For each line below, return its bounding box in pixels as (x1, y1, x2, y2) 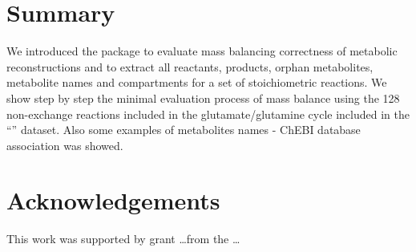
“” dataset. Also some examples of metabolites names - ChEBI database (6, 121, 361, 138)
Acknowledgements (6, 184, 220, 217)
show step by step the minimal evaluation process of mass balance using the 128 (6, 89, 400, 106)
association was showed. (6, 136, 123, 153)
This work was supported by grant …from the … (6, 230, 240, 247)
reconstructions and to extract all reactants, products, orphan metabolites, (6, 58, 374, 75)
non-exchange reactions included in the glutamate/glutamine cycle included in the (6, 105, 410, 122)
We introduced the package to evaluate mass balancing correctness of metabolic (6, 43, 398, 59)
